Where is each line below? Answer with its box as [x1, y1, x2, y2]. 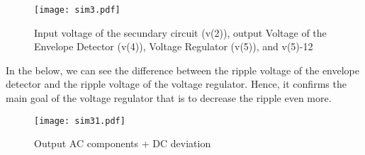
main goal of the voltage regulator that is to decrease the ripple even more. [6, 91, 332, 105]
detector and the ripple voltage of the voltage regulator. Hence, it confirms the [6, 76, 347, 91]
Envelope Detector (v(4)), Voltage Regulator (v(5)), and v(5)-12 [34, 39, 313, 54]
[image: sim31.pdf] [34, 115, 125, 126]
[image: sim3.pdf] [34, 5, 120, 15]
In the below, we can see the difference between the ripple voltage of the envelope [6, 62, 360, 77]
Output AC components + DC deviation [34, 136, 211, 151]
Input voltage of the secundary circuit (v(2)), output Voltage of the [34, 25, 327, 40]
